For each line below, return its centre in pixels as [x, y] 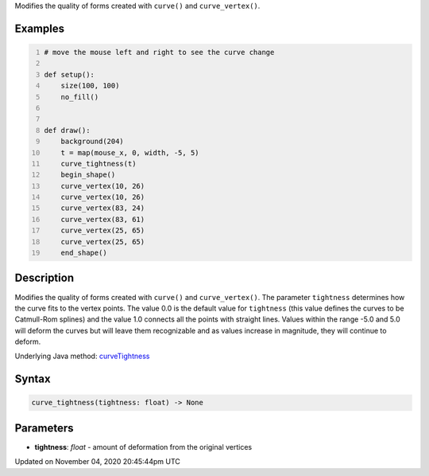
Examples [40, 28]
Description [44, 278]
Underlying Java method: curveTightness [82, 356]
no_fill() [80, 97]
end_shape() [84, 253]
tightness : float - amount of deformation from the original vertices [143, 447]
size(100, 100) [90, 86]
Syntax [33, 379]
